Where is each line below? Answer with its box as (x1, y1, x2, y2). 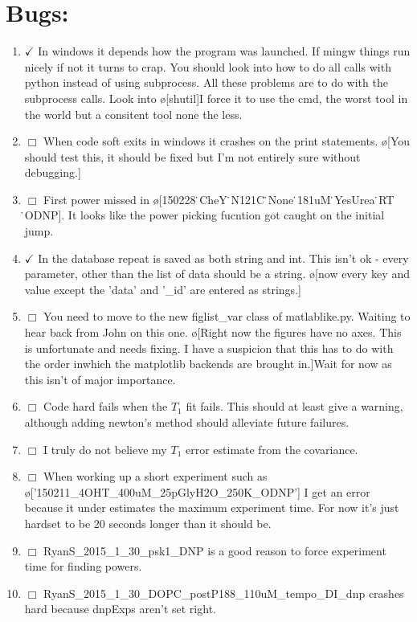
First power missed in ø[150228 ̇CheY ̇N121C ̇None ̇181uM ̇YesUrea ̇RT (43, 190, 395, 207)
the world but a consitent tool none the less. (24, 105, 243, 122)
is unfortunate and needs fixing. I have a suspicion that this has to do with (24, 339, 394, 356)
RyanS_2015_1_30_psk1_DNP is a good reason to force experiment (43, 542, 386, 559)
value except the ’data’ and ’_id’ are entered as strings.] (24, 280, 301, 297)
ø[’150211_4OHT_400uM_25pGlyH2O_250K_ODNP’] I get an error (24, 483, 370, 500)
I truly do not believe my (43, 440, 167, 457)
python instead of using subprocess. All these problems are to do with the (24, 74, 388, 91)
